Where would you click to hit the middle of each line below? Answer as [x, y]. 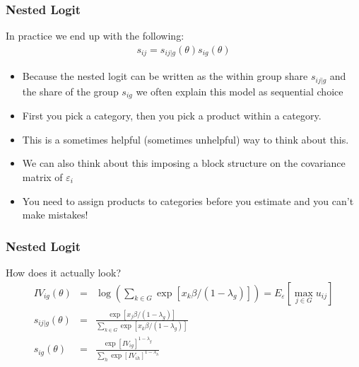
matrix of [42, 176]
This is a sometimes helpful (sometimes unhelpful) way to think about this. [186, 139]
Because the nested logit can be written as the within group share [165, 76]
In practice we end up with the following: [95, 36]
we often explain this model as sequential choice [240, 91]
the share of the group [70, 91]
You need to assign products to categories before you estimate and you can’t [188, 200]
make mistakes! [55, 215]
